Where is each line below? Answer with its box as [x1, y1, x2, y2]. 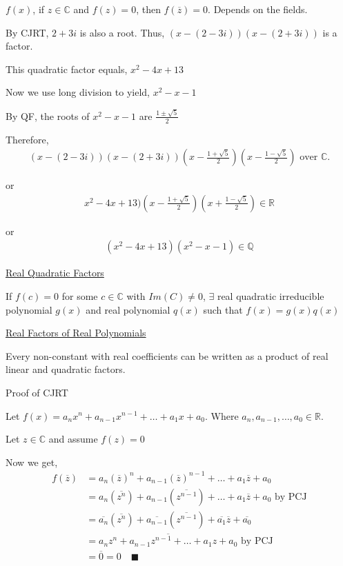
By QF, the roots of [6, 108, 90, 123]
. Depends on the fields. [208, 2, 308, 16]
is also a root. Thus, [79, 25, 165, 39]
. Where [204, 408, 239, 423]
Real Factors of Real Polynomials [6, 325, 146, 340]
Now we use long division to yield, [6, 85, 150, 99]
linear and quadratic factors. [6, 362, 126, 376]
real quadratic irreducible [217, 288, 324, 303]
